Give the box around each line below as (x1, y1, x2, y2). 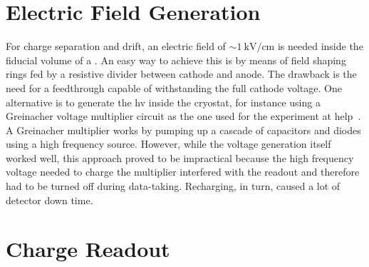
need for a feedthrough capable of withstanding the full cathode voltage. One (6, 80, 342, 95)
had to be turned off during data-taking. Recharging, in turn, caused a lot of (6, 178, 341, 193)
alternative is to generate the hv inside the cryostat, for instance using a (6, 94, 321, 109)
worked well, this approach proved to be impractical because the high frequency (6, 150, 354, 165)
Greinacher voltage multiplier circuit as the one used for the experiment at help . (6, 109, 361, 124)
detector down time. (6, 192, 93, 207)
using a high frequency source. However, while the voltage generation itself (6, 136, 331, 151)
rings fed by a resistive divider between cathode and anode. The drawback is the (6, 66, 357, 81)
